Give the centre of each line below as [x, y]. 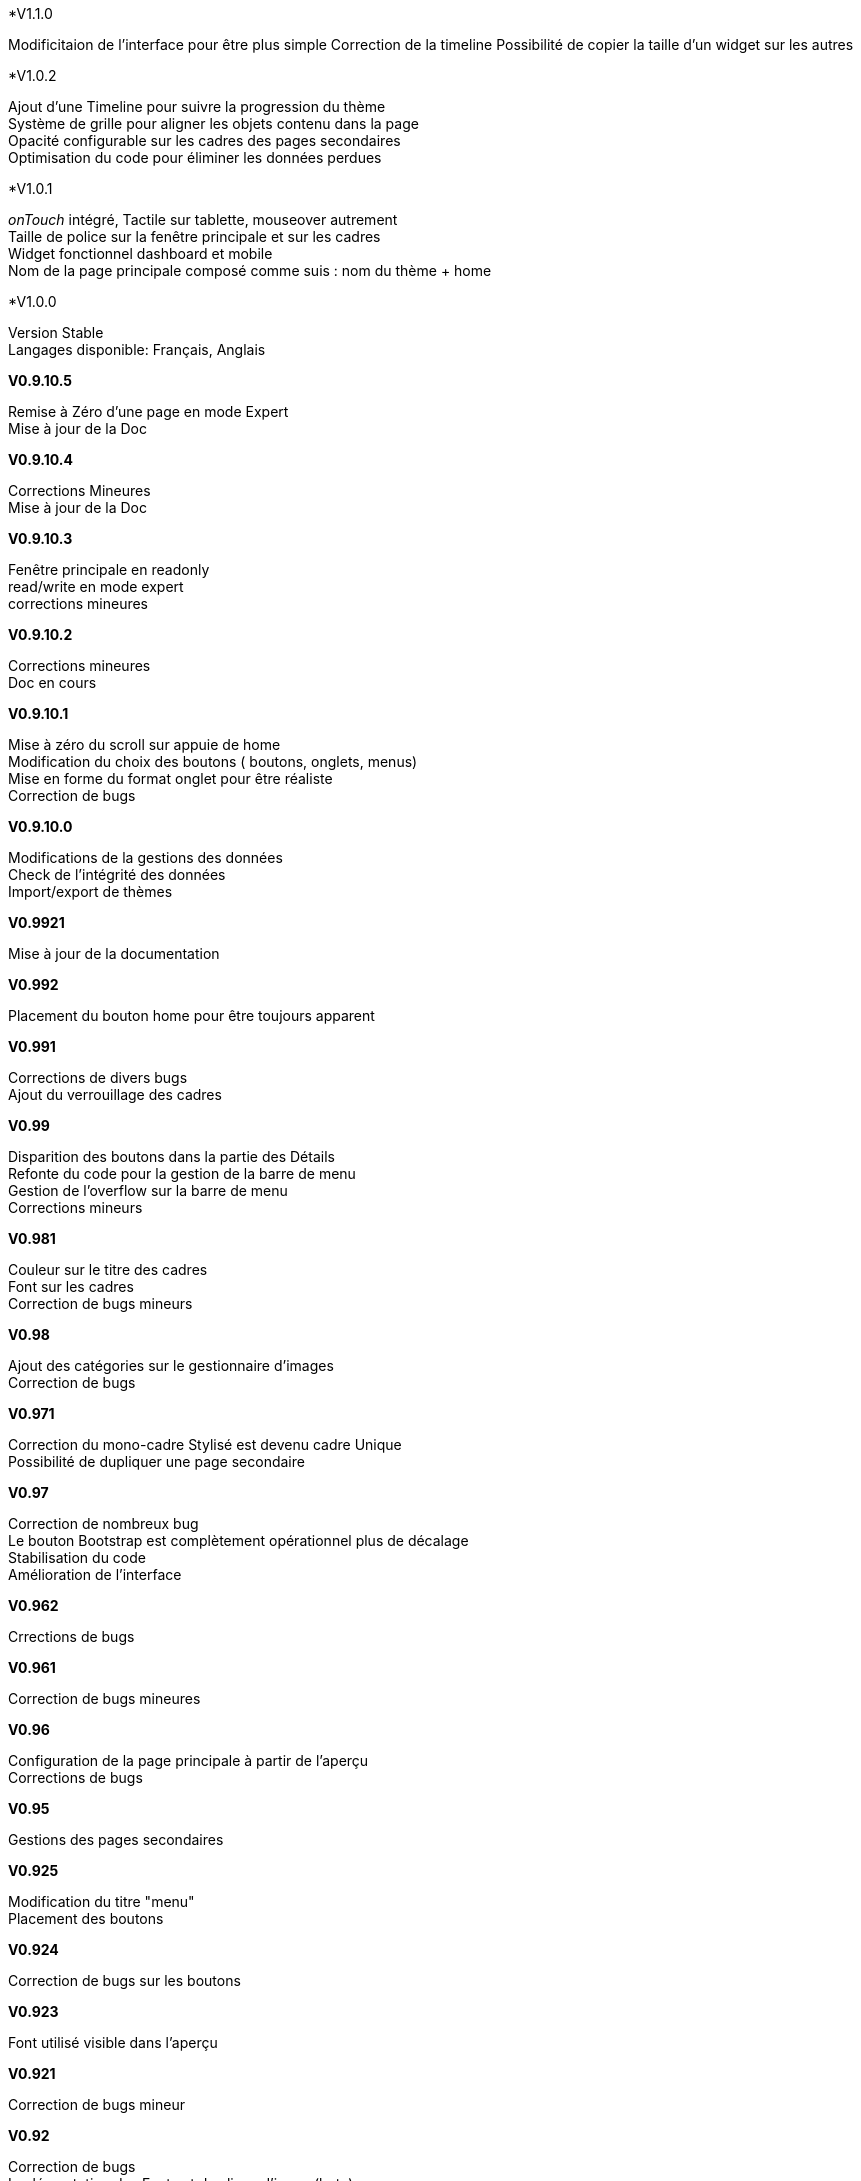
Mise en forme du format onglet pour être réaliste [170, 778]
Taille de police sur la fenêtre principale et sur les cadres [194, 236]
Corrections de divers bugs [98, 1077]
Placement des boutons [86, 1918]
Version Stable [56, 332]
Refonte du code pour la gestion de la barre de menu [182, 1173]
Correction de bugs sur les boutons [124, 1980]
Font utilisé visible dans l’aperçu [113, 2042]
